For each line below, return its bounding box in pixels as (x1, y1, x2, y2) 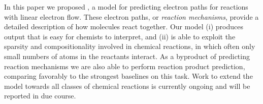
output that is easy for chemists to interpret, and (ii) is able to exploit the (4, 31, 236, 41)
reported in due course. (4, 90, 76, 101)
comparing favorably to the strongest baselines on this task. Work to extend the (4, 71, 253, 81)
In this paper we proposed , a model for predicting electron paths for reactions (4, 2, 248, 12)
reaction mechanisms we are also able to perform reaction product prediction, (4, 61, 245, 71)
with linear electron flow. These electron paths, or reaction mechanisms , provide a (4, 11, 259, 22)
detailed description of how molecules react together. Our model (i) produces (4, 21, 243, 32)
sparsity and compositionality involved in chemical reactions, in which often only (4, 41, 255, 51)
